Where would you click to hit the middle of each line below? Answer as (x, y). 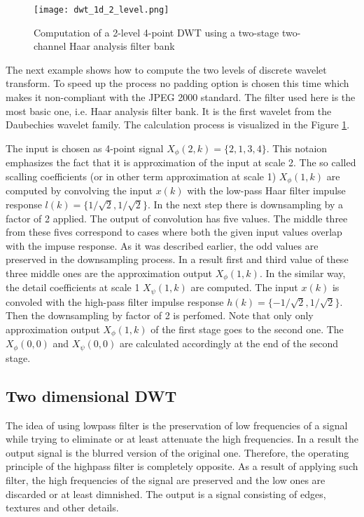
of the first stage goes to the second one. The (247, 329)
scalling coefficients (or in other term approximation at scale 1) (141, 176)
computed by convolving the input (79, 190)
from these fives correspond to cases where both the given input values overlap (174, 232)
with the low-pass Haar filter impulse (266, 190)
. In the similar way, (302, 273)
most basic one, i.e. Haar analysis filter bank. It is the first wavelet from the (169, 110)
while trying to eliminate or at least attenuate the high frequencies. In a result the (182, 439)
